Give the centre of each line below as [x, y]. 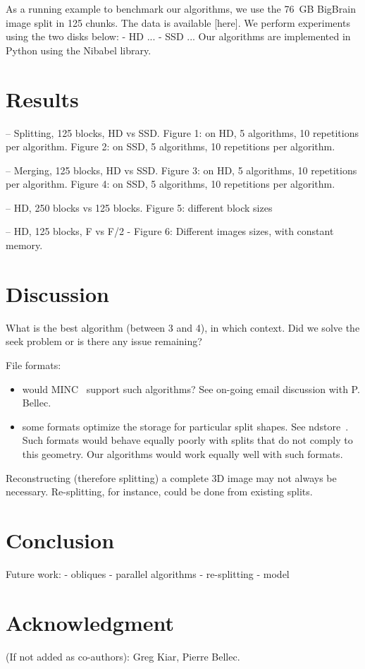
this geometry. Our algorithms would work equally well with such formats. [182, 453]
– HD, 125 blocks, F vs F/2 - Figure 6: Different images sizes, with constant [170, 231]
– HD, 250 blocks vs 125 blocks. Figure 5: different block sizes [139, 207]
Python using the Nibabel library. [79, 50]
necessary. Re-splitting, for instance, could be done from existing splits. [159, 492]
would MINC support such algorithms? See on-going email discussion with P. [191, 388]
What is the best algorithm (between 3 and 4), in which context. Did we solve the [183, 327]
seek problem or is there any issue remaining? [104, 341]
